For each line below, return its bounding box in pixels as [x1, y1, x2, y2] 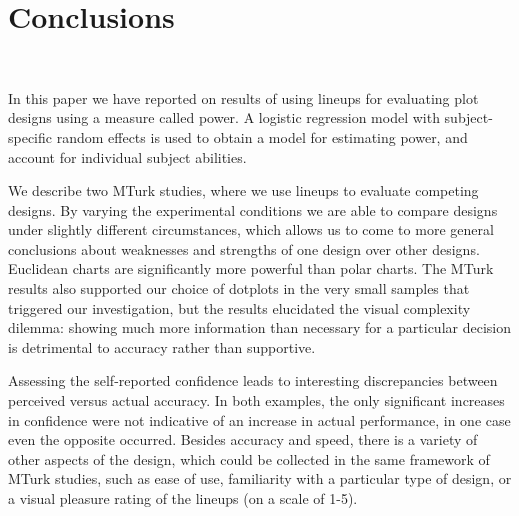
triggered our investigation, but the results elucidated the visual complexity [8, 297, 471, 318]
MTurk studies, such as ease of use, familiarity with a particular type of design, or [8, 468, 512, 489]
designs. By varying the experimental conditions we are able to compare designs [8, 199, 498, 220]
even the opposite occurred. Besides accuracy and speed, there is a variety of [8, 429, 478, 450]
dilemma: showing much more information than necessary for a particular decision [8, 317, 511, 338]
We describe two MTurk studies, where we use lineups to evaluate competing [8, 180, 479, 201]
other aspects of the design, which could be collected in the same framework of [8, 448, 490, 469]
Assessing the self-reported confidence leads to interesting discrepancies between [8, 370, 498, 391]
